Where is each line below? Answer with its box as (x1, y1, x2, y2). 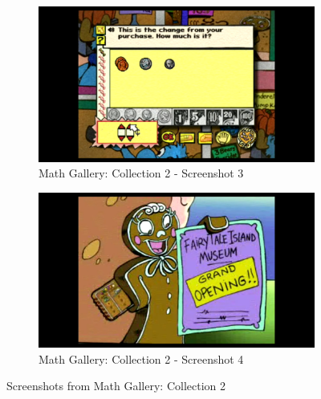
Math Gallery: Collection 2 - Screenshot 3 (39, 165, 244, 181)
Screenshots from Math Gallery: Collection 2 (6, 377, 226, 394)
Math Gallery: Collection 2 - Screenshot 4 (39, 350, 244, 367)
